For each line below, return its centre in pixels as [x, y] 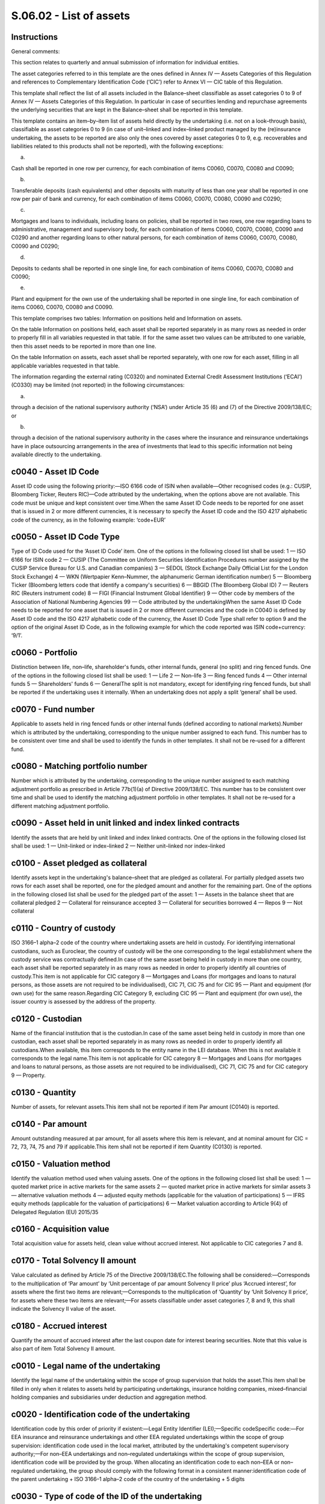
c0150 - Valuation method [61, 1164]
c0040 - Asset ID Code [55, 471]
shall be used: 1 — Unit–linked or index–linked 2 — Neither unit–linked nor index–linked [118, 846]
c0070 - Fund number [53, 710]
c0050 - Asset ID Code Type [66, 537]
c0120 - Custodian [47, 1019]
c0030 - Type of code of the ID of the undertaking [107, 1496]
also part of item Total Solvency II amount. [63, 1349]
